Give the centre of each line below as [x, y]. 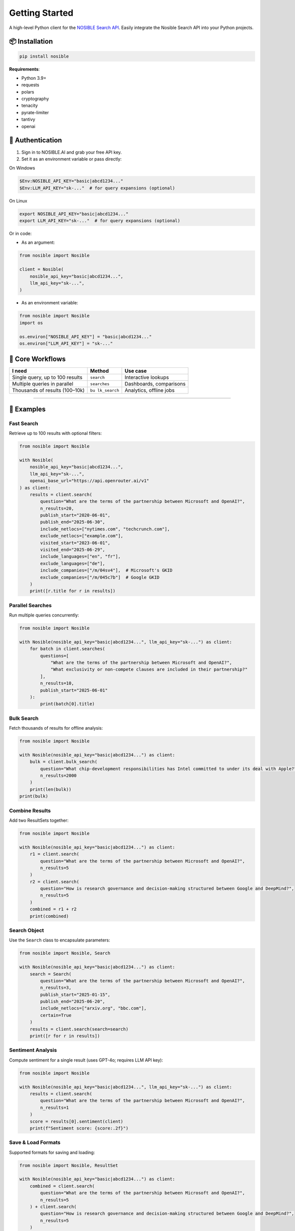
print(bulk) [34, 796]
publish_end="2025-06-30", [73, 522]
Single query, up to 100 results [47, 378]
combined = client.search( [62, 1186]
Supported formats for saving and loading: [52, 1152]
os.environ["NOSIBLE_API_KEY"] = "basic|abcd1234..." [86, 337]
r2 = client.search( [55, 882]
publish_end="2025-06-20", [73, 1002]
